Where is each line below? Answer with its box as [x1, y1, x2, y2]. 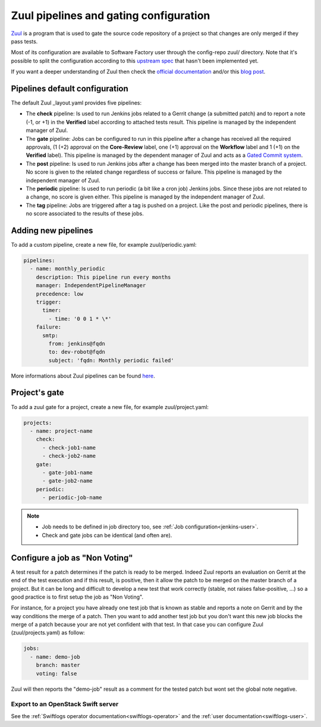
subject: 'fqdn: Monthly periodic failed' [48, 357, 175, 364]
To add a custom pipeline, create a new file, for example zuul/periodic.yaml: [11, 241, 197, 248]
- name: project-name [30, 427, 93, 434]
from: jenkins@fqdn [48, 340, 105, 347]
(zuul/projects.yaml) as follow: [11, 629, 86, 636]
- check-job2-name [42, 452, 96, 460]
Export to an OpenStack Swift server [11, 700, 119, 709]
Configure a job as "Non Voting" [11, 553, 133, 563]
